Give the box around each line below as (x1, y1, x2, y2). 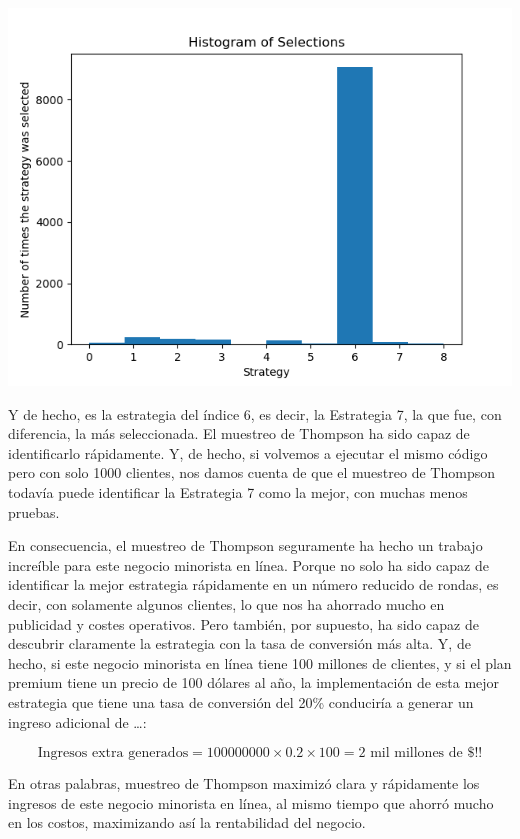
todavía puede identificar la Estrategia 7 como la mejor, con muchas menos (8, 481, 468, 502)
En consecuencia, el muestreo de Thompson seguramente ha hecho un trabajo (8, 535, 483, 556)
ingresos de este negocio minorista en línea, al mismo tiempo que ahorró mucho (8, 792, 494, 813)
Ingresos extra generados (37, 746, 189, 761)
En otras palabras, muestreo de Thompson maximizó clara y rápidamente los (8, 773, 480, 794)
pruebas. (8, 501, 60, 522)
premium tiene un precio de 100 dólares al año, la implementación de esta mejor (8, 672, 500, 693)
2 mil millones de (358, 746, 463, 761)
